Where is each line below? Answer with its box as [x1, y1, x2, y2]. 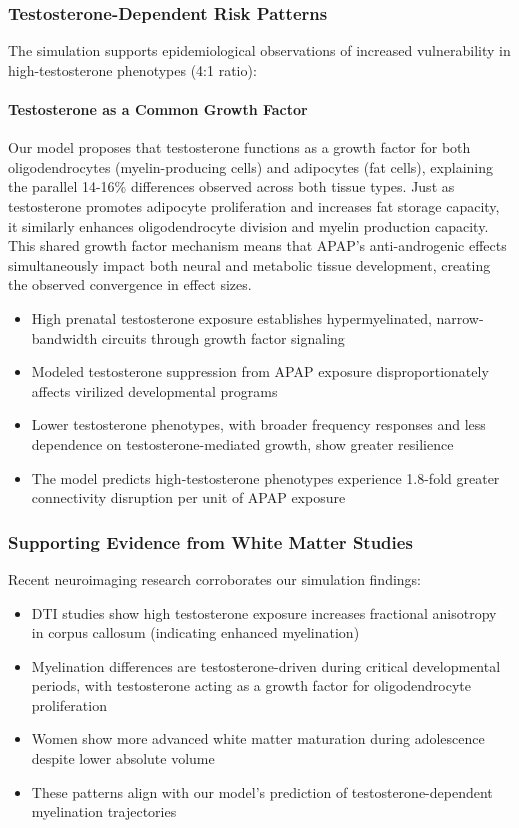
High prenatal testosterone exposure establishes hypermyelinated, [31, 307, 432, 328]
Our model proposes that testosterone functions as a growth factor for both [8, 137, 471, 158]
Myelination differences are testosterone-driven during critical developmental [31, 655, 501, 676]
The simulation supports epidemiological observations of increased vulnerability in [8, 40, 511, 61]
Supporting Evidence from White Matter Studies [8, 529, 413, 554]
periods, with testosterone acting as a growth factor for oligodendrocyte [31, 675, 472, 696]
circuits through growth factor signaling [101, 327, 345, 348]
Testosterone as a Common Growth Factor [8, 99, 308, 119]
